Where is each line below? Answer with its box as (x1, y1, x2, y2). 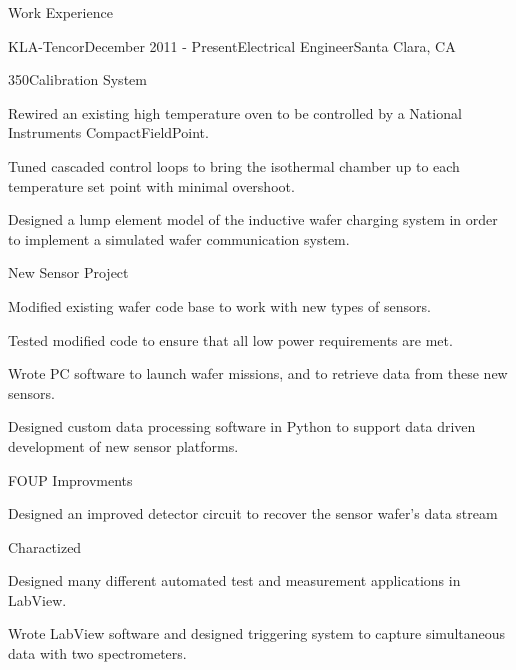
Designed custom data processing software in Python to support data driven (8, 416, 476, 437)
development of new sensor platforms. (8, 435, 239, 456)
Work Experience (8, 2, 113, 22)
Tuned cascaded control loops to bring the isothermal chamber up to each (8, 155, 460, 176)
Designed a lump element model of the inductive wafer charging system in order (8, 209, 498, 230)
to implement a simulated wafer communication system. (8, 228, 350, 249)
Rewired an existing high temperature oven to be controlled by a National (8, 102, 462, 123)
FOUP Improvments (8, 469, 133, 490)
